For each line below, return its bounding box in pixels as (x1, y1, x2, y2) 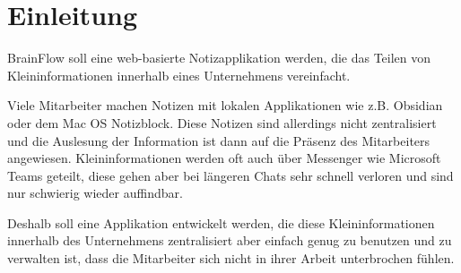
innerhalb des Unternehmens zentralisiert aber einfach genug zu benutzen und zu (7, 231, 452, 250)
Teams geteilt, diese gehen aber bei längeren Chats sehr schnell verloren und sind (7, 166, 454, 184)
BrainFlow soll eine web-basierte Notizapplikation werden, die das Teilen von (7, 48, 431, 67)
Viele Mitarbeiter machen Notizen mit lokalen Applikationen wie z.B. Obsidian (7, 96, 443, 115)
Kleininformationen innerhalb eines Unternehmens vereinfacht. (7, 65, 351, 84)
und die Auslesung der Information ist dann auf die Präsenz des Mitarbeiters (7, 131, 431, 149)
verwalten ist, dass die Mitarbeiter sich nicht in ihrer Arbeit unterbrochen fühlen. (7, 249, 455, 268)
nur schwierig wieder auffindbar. (7, 183, 183, 202)
